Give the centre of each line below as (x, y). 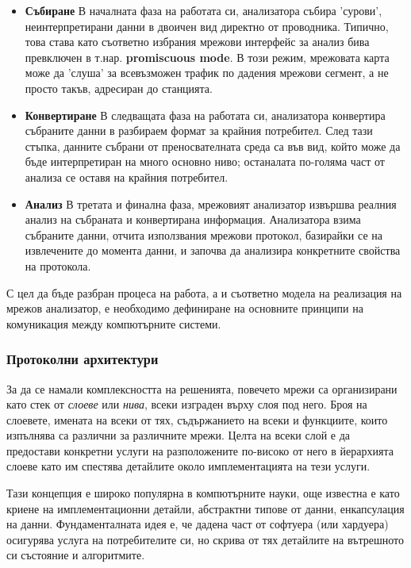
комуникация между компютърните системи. (114, 323)
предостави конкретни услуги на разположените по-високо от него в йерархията (200, 450)
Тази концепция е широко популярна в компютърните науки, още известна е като (203, 493)
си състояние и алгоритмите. (76, 555)
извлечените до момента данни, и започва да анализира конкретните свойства (213, 250)
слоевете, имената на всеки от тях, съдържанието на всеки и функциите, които (197, 419)
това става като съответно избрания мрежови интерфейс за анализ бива (197, 42)
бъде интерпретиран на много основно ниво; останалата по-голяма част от (205, 161)
